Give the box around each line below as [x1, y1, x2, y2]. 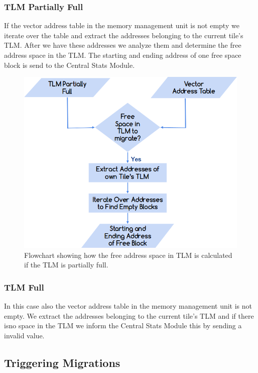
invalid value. [4, 330, 45, 340]
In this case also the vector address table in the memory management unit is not [4, 301, 252, 311]
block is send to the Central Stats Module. [4, 59, 135, 70]
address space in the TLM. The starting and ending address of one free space [4, 50, 241, 60]
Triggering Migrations [4, 354, 120, 370]
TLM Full [4, 281, 44, 293]
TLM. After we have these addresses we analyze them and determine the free [4, 40, 241, 50]
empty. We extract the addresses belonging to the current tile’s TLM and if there [4, 310, 254, 321]
